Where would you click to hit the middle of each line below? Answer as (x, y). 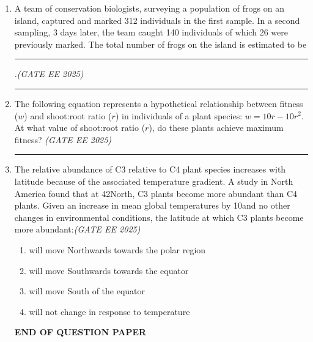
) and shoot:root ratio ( (68, 115)
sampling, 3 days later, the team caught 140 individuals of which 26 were (151, 32)
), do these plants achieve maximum (216, 128)
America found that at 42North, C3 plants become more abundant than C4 (156, 193)
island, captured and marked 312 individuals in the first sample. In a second (157, 20)
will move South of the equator (87, 291)
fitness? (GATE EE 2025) (63, 139)
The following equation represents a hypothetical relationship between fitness (159, 103)
